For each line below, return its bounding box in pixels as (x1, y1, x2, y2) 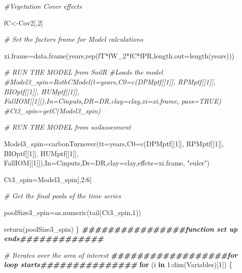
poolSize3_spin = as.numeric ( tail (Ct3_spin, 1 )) (4, 207, 141, 217)
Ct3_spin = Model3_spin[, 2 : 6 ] (4, 174, 92, 184)
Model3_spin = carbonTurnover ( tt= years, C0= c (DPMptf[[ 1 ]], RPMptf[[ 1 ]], (4, 138, 224, 148)
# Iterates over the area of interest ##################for (4, 249, 238, 260)
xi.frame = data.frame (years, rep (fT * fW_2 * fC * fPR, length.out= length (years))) (4, 50, 235, 60)
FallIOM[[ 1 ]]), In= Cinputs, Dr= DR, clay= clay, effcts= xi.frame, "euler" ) (4, 158, 210, 168)
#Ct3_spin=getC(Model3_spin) (4, 105, 101, 115)
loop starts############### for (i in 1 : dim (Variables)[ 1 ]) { (4, 259, 233, 270)
